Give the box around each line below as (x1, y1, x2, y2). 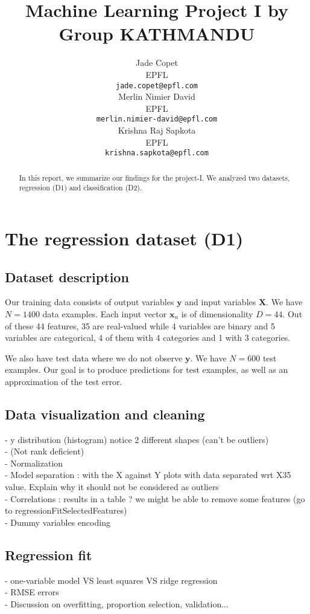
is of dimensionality (181, 307, 253, 320)
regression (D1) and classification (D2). (19, 183, 142, 193)
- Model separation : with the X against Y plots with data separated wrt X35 (5, 468, 291, 481)
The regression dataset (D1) (5, 225, 244, 250)
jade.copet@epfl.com (115, 81, 198, 90)
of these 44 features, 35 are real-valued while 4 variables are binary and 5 (5, 319, 276, 332)
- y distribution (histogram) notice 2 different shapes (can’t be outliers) (5, 433, 269, 445)
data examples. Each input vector (42, 307, 167, 320)
